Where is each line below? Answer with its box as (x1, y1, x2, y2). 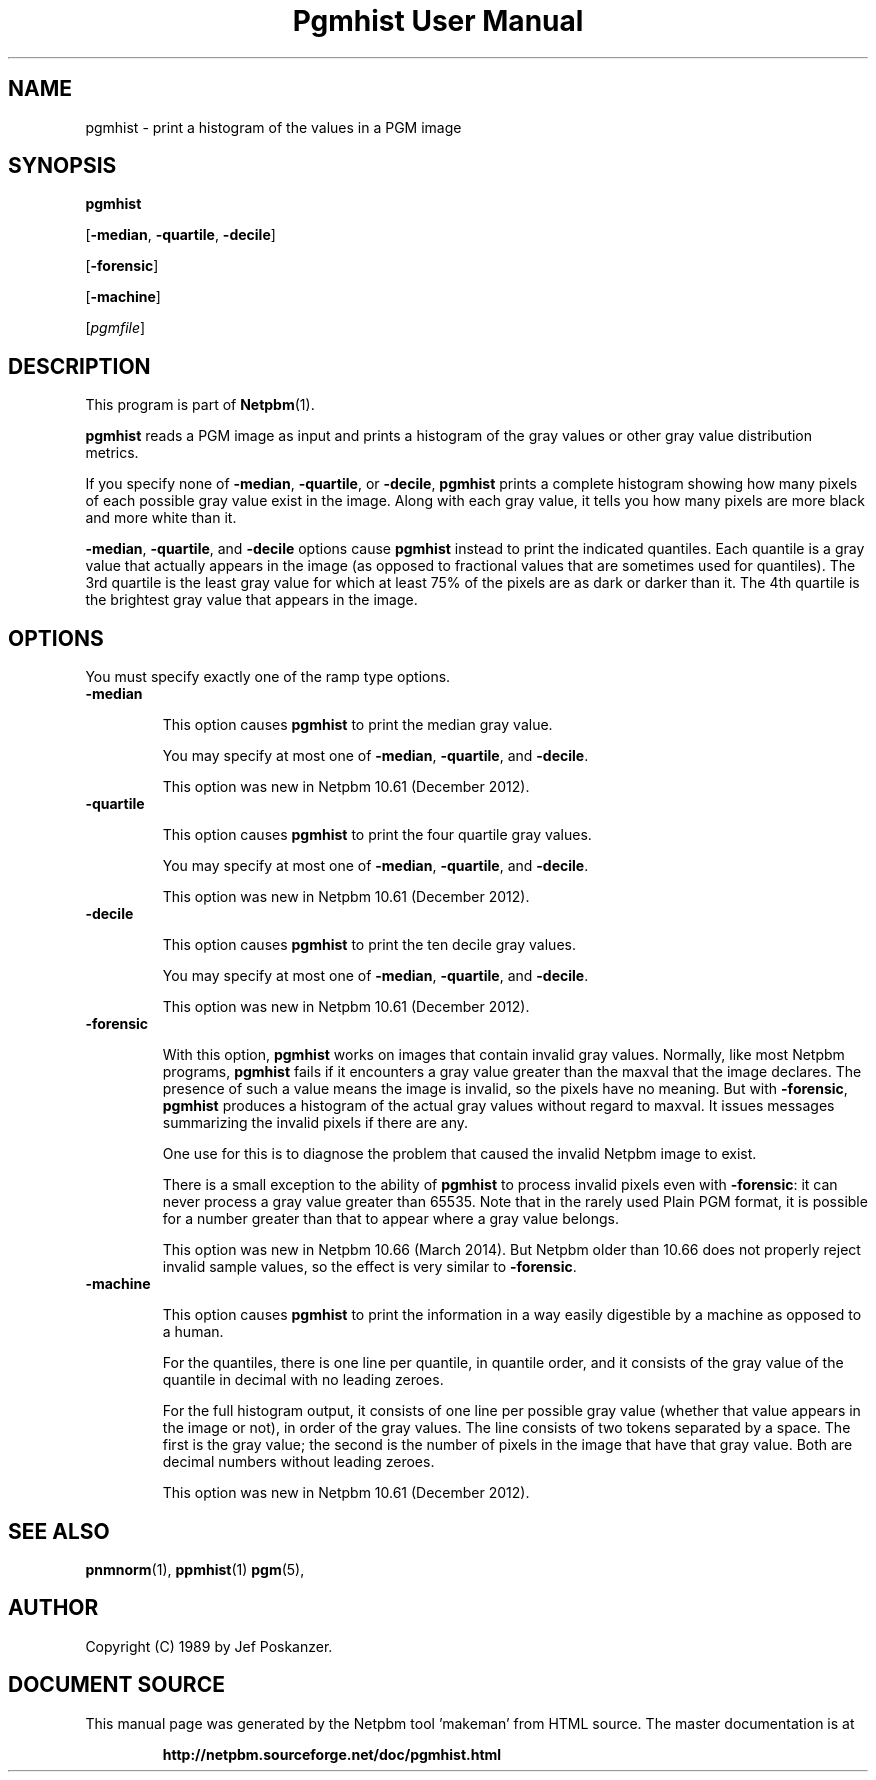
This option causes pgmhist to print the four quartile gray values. (162, 826, 592, 844)
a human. (162, 1323, 224, 1341)
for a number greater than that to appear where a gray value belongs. (162, 1210, 620, 1228)
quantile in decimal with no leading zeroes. (162, 1371, 444, 1389)
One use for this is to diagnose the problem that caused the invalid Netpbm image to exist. (162, 1145, 757, 1163)
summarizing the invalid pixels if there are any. (162, 1114, 468, 1132)
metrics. (85, 444, 139, 462)
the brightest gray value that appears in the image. (85, 591, 418, 609)
